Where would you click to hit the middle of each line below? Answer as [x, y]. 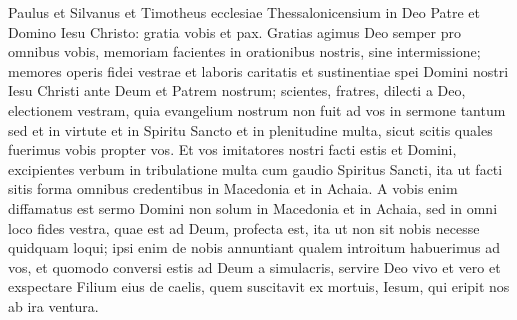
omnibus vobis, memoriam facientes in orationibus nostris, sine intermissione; [244, 51]
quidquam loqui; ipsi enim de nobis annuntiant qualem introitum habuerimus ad [254, 247]
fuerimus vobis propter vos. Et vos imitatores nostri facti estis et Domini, [232, 149]
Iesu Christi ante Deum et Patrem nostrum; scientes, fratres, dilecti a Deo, [237, 90]
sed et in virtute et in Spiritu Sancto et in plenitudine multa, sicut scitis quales [250, 129]
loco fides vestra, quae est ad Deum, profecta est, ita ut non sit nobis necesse [244, 227]
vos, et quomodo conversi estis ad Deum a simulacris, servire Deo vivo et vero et [254, 266]
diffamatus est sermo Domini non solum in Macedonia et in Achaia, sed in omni [253, 207]
